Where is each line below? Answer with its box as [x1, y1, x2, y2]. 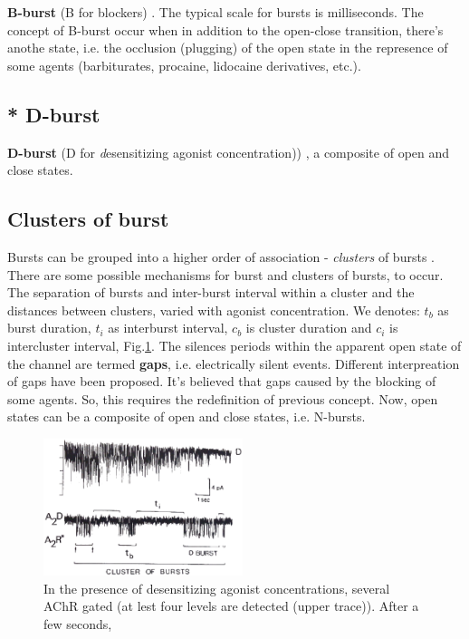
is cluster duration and [245, 318, 372, 337]
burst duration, [7, 318, 91, 337]
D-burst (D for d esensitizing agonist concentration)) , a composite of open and [7, 142, 450, 161]
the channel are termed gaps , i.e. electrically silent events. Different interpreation [7, 353, 460, 373]
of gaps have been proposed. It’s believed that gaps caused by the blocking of [7, 372, 436, 391]
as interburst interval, [108, 318, 228, 337]
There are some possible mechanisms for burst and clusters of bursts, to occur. [7, 265, 444, 284]
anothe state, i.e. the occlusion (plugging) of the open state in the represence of [7, 38, 448, 57]
